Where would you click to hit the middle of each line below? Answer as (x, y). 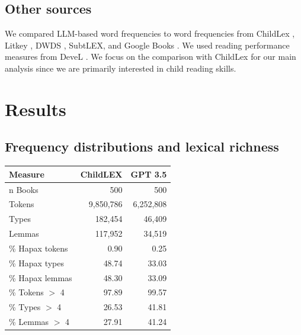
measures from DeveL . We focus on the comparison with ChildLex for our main (150, 57)
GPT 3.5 (149, 174)
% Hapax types (37, 262)
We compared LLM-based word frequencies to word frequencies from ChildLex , (150, 33)
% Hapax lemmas (41, 277)
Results (36, 109)
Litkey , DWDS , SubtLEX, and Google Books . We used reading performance (147, 45)
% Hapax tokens (39, 248)
